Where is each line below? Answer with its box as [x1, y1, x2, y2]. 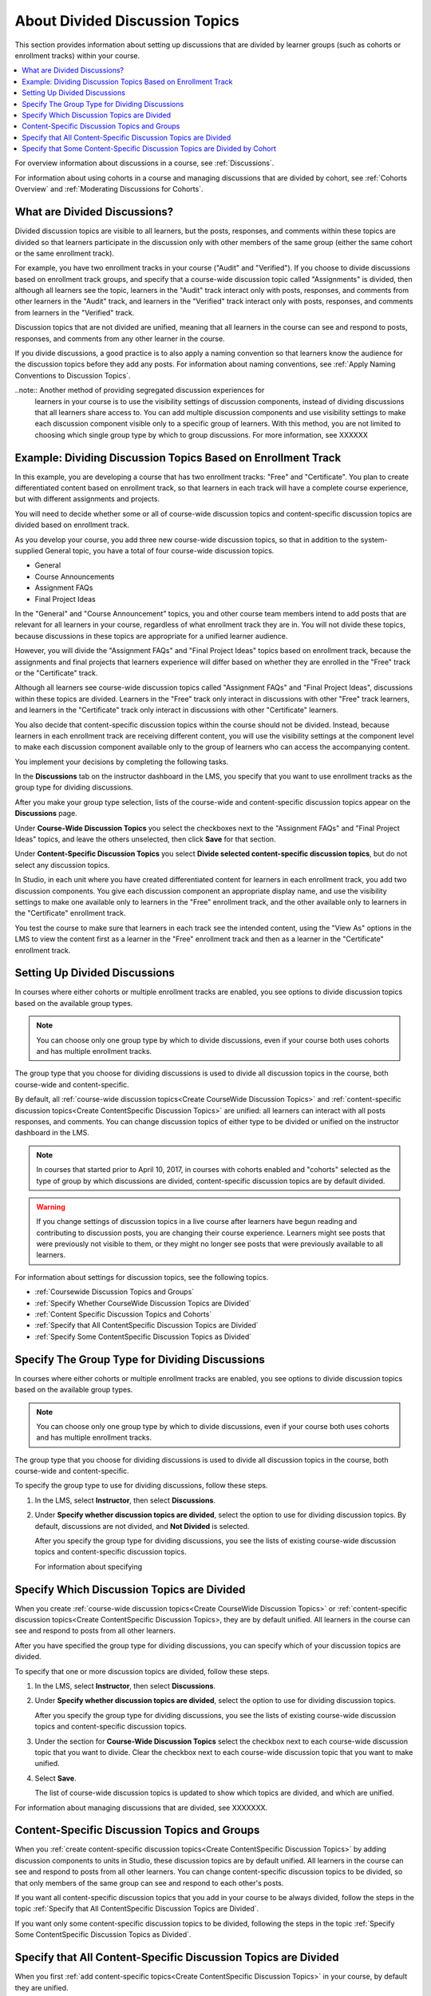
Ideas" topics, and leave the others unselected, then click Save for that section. [14, 834, 276, 844]
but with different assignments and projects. [14, 494, 160, 504]
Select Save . [34, 1773, 77, 1783]
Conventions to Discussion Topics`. [14, 370, 131, 380]
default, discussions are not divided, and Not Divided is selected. [34, 1521, 250, 1531]
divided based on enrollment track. [14, 520, 129, 530]
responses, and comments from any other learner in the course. [14, 334, 225, 343]
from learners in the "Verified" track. [14, 307, 135, 317]
